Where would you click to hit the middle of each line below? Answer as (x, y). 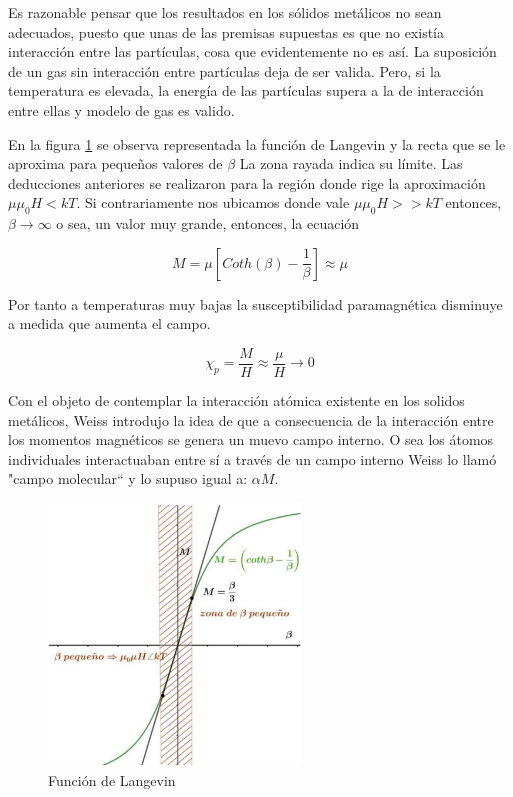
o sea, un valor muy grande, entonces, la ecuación (208, 223)
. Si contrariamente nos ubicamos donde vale (213, 202)
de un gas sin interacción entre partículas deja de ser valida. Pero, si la (224, 70)
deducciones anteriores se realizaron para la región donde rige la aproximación (247, 182)
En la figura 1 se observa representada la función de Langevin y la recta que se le (257, 143)
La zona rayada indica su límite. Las (351, 163)
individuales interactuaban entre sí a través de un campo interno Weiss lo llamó (252, 458)
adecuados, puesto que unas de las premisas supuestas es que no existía (226, 31)
